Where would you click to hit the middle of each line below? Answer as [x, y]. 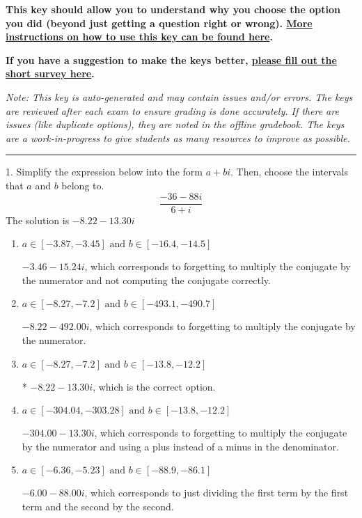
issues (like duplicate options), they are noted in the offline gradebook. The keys [175, 124]
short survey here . [50, 73]
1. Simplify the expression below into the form [104, 172]
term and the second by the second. [98, 506]
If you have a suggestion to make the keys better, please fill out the [171, 60]
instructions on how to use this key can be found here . [139, 37]
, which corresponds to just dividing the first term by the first [217, 493]
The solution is [38, 220]
